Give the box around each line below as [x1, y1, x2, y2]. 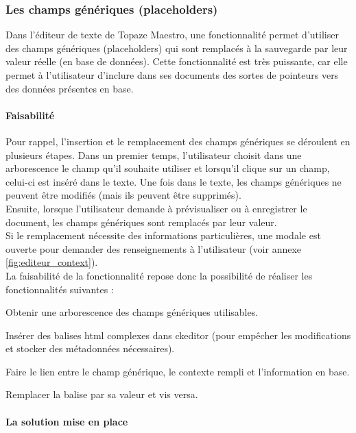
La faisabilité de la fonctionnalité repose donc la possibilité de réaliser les [5, 268, 313, 282]
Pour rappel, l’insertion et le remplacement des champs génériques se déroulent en [5, 134, 351, 148]
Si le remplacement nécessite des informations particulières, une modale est [5, 228, 321, 243]
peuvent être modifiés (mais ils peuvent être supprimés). [5, 188, 241, 202]
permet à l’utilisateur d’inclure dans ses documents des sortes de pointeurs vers [5, 68, 339, 82]
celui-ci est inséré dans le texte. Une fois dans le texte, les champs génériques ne [5, 174, 342, 188]
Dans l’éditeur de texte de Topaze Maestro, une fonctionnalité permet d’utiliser [5, 27, 339, 42]
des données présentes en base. [5, 81, 134, 95]
